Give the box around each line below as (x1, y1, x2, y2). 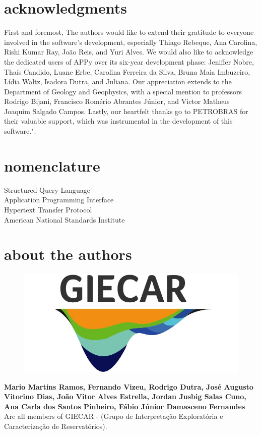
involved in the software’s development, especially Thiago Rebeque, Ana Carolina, (4, 36, 257, 47)
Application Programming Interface (4, 194, 114, 205)
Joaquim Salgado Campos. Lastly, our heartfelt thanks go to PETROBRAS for (4, 105, 248, 116)
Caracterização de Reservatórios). (4, 421, 107, 431)
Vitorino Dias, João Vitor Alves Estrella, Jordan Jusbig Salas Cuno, (4, 391, 246, 402)
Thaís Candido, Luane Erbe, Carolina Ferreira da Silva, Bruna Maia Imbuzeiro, (4, 66, 250, 77)
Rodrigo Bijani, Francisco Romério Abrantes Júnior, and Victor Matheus (4, 96, 230, 106)
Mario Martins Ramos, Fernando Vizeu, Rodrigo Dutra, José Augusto (4, 381, 253, 392)
